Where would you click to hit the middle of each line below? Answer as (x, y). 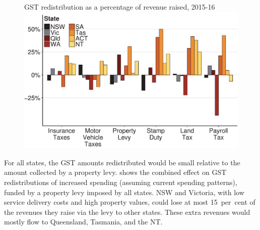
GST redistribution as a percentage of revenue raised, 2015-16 (120, 7)
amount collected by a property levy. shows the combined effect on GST (115, 172)
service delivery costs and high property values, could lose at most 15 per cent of (130, 202)
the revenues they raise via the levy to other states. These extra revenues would (127, 212)
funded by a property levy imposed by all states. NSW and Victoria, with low (124, 192)
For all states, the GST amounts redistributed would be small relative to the (122, 162)
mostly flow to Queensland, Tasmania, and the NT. (83, 222)
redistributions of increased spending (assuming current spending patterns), (121, 182)
